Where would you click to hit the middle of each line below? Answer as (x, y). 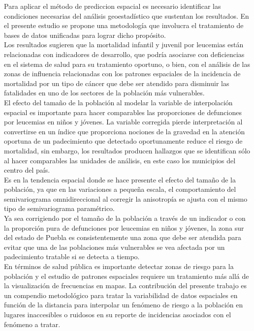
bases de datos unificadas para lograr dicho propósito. (85, 35)
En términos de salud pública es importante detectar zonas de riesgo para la (119, 266)
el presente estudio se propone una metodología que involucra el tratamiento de (124, 25)
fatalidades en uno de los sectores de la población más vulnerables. (104, 93)
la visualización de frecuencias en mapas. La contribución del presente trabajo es (126, 286)
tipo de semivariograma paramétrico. (60, 208)
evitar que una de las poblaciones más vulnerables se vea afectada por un (114, 247)
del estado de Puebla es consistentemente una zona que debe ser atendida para (123, 237)
